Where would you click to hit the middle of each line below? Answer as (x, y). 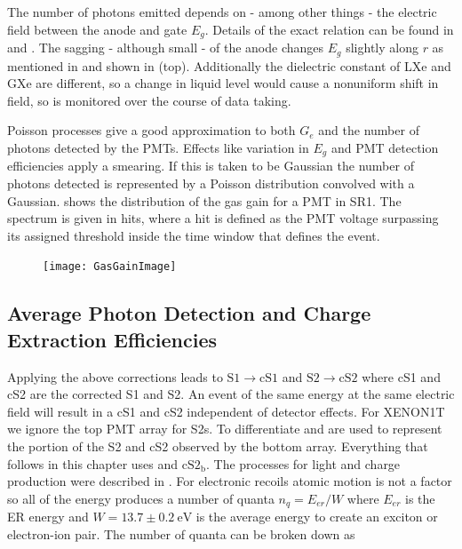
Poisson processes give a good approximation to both (151, 130)
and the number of (369, 130)
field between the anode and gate (97, 29)
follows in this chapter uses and (93, 463)
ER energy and (48, 517)
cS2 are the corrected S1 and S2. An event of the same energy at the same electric (231, 394)
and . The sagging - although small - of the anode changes (166, 48)
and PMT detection (385, 147)
